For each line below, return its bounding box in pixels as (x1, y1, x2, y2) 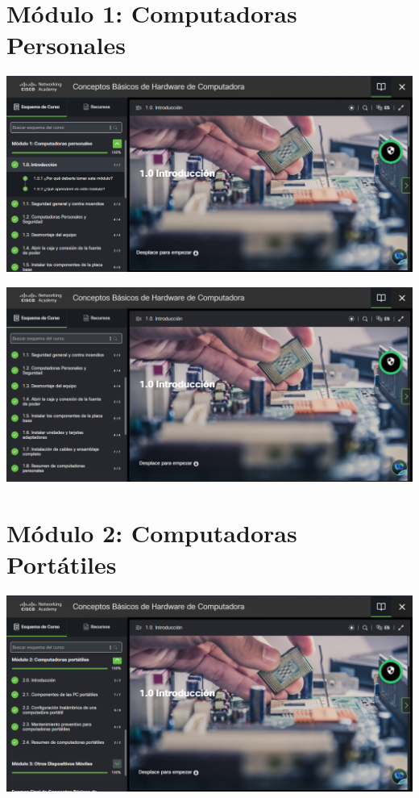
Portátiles (6, 547, 117, 580)
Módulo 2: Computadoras (6, 516, 297, 549)
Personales (6, 28, 126, 61)
